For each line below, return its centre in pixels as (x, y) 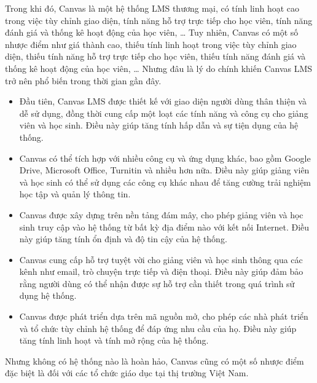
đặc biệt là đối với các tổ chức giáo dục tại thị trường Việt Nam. (127, 373)
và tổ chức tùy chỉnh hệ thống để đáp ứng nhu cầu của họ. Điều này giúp (158, 328)
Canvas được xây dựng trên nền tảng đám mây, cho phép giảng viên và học (161, 214)
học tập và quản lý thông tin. (75, 194)
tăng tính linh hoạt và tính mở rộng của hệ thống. (114, 340)
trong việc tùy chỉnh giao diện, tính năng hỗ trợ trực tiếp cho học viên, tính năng (159, 20)
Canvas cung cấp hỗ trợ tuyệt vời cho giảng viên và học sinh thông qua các (161, 259)
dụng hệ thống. (48, 295)
